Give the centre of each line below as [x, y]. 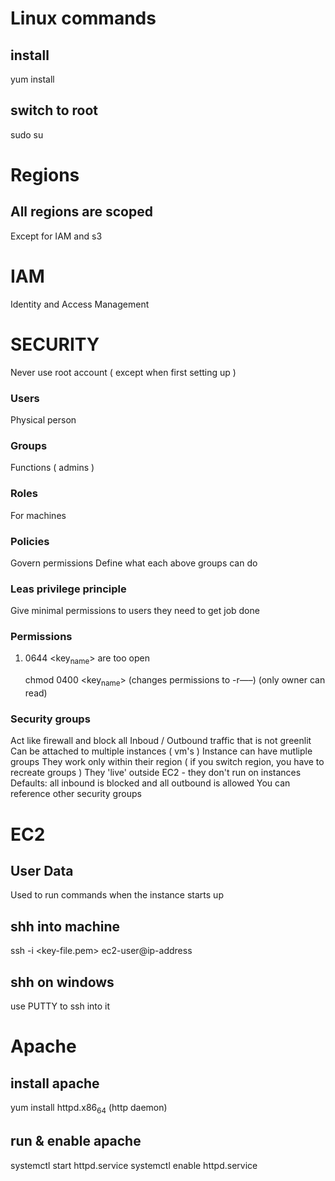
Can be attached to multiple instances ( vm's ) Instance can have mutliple [161, 751]
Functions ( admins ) [52, 468]
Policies [30, 541]
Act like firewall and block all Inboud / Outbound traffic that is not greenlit [161, 741]
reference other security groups [76, 794]
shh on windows [62, 982]
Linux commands [83, 18]
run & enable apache [76, 1141]
